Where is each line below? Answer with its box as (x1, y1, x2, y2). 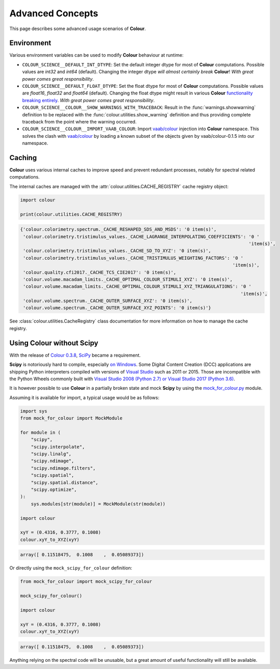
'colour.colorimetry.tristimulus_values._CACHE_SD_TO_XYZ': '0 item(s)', (23, 248, 212, 254)
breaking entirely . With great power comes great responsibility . (22, 97, 155, 103)
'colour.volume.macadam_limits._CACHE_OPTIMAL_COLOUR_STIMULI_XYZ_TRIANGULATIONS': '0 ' (23, 284, 252, 289)
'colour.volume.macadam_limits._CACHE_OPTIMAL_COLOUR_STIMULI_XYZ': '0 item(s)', (23, 276, 233, 282)
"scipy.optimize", (31, 486, 77, 492)
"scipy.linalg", (31, 451, 71, 457)
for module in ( (20, 429, 61, 435)
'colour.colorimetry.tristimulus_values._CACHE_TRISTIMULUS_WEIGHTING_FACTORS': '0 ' (23, 255, 244, 261)
